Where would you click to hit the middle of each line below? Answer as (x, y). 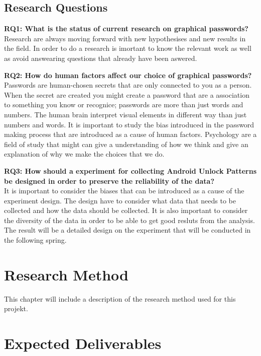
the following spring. (35, 240)
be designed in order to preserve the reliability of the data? (109, 181)
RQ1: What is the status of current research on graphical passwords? (126, 28)
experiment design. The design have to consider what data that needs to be (120, 200)
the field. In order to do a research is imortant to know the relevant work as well (128, 48)
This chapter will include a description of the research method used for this (120, 298)
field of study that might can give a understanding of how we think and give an (126, 144)
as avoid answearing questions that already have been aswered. (101, 58)
